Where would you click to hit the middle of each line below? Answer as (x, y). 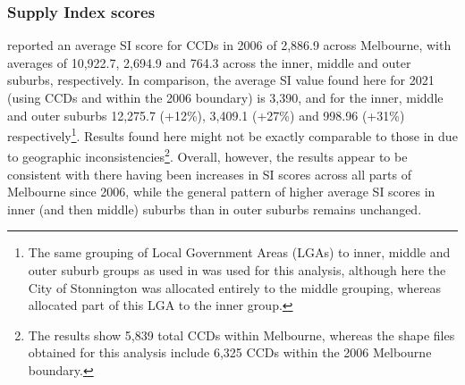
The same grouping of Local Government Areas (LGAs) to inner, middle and (239, 252)
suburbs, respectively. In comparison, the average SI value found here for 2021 (221, 80)
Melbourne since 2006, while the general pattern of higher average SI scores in (221, 192)
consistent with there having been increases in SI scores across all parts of (209, 174)
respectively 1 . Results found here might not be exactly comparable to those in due (232, 134)
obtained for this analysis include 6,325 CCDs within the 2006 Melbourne (230, 352)
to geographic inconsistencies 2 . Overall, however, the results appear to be (207, 155)
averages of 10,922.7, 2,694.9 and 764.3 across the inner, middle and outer (209, 62)
